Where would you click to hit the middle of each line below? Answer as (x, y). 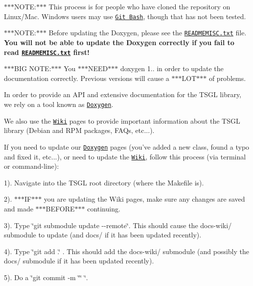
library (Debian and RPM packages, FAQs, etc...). (79, 130)
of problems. (227, 78)
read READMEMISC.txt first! (47, 52)
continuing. (104, 208)
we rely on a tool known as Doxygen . (59, 104)
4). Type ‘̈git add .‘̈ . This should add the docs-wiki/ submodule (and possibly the (127, 251)
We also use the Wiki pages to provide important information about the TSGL (122, 120)
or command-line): (32, 166)
